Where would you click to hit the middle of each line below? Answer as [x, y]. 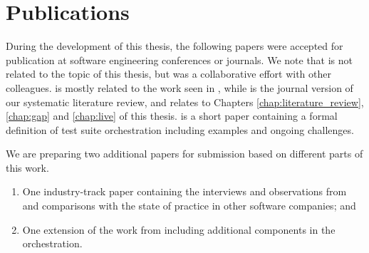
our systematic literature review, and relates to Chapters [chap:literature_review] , [185, 102]
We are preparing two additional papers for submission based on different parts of [184, 154]
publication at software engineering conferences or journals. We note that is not [180, 60]
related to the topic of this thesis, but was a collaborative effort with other [169, 74]
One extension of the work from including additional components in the [179, 229]
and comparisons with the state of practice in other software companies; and [189, 206]
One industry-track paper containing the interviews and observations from [184, 191]
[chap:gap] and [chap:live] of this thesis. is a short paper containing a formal [172, 116]
